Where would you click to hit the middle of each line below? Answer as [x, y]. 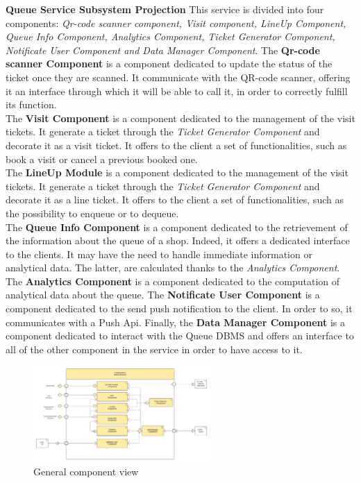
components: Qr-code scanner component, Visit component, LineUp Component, [176, 23]
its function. [31, 104]
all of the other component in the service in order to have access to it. [154, 349]
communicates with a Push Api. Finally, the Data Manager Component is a [176, 322]
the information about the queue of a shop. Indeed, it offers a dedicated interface [178, 240]
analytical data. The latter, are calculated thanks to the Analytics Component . [173, 268]
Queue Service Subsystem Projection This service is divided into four [165, 9]
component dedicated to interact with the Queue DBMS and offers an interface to [180, 336]
